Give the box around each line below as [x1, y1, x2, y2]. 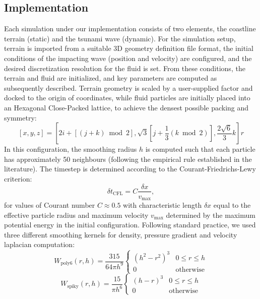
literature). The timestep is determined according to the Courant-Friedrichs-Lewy [4, 163, 256, 174]
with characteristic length [123, 200, 202, 210]
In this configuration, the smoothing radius [4, 144, 137, 154]
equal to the [213, 200, 251, 210]
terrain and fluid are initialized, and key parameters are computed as [4, 73, 217, 83]
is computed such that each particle [145, 144, 255, 154]
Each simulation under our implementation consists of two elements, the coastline [4, 23, 256, 34]
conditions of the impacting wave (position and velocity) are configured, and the [4, 52, 252, 63]
